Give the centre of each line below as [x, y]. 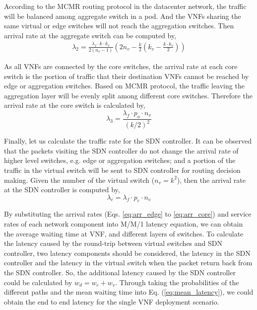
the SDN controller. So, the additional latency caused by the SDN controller [120, 272]
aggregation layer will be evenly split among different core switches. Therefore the [128, 95]
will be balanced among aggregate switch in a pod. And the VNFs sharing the [123, 16]
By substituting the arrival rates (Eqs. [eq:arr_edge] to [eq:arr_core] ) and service [128, 214]
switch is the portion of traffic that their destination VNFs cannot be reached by [127, 76]
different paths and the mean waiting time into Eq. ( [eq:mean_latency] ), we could [129, 292]
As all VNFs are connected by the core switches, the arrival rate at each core [121, 66]
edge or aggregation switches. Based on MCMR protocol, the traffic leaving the [124, 86]
